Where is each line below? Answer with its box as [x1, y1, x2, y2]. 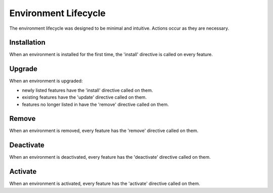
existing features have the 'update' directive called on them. [22, 94, 147, 100]
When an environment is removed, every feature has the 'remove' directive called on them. [9, 127, 199, 134]
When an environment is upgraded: [9, 78, 83, 84]
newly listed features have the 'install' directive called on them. [22, 87, 153, 93]
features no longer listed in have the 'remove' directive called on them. [22, 101, 169, 107]
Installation [9, 38, 45, 47]
